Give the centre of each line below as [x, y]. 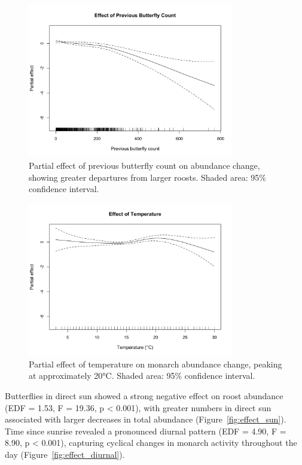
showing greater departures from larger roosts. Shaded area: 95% [147, 177]
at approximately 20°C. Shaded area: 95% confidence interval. [142, 376]
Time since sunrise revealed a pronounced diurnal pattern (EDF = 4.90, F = [146, 431]
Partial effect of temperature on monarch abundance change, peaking [155, 364]
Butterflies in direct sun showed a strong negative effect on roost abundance [144, 395]
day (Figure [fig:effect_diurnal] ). [65, 454]
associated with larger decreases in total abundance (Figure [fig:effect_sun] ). [146, 419]
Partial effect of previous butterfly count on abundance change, [144, 165]
